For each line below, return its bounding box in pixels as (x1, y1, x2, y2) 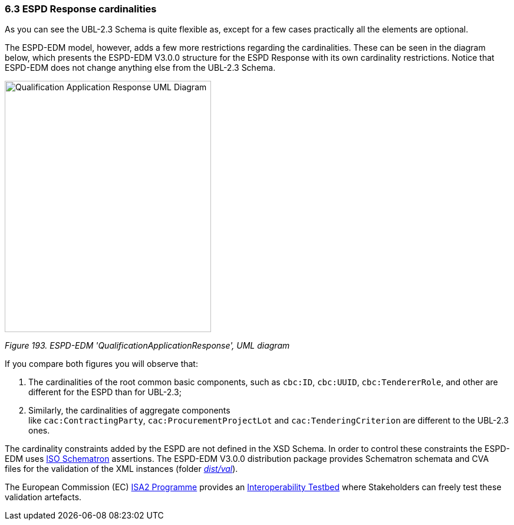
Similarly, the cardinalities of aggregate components (28, 405, 230, 416)
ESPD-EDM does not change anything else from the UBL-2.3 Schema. (5, 63, 276, 73)
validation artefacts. (5, 492, 82, 503)
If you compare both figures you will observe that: (5, 359, 198, 369)
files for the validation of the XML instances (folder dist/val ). (5, 464, 238, 474)
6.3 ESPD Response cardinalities (5, 3, 157, 15)
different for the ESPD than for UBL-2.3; (28, 387, 182, 398)
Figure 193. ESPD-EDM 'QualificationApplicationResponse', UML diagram (5, 340, 290, 351)
